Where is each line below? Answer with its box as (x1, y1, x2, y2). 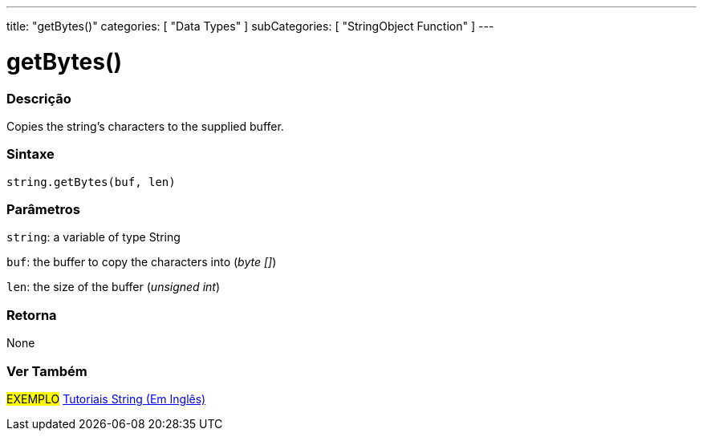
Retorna (6, 306, 57, 323)
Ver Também (6, 362, 87, 379)
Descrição (6, 90, 71, 107)
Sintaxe (6, 146, 55, 163)
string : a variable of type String (6, 230, 181, 245)
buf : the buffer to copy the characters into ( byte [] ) (6, 255, 277, 269)
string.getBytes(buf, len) (6, 175, 176, 188)
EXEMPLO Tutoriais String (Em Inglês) (6, 391, 206, 406)
